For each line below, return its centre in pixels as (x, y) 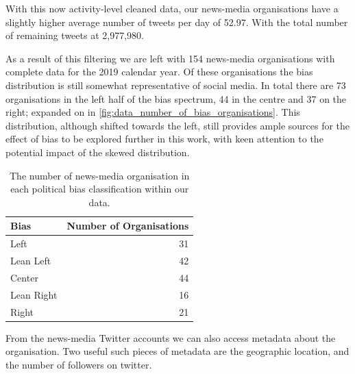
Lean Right (34, 294)
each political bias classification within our (100, 189)
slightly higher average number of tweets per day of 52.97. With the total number (177, 22)
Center (24, 277)
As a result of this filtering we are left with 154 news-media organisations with (170, 58)
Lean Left (31, 260)
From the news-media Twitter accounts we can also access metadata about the (171, 337)
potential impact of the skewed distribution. (98, 152)
